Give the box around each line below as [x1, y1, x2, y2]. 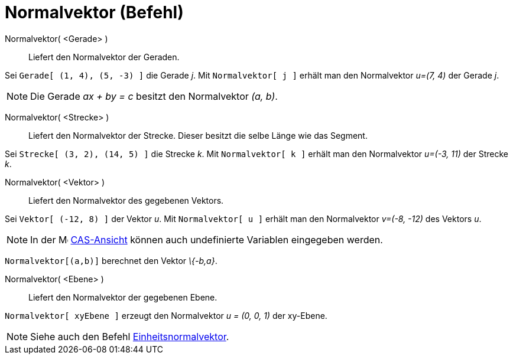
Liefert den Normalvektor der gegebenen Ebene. [28, 292, 217, 302]
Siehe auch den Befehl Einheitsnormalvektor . [30, 330, 229, 342]
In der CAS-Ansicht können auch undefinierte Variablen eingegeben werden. [30, 233, 383, 246]
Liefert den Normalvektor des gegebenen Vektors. [28, 195, 224, 205]
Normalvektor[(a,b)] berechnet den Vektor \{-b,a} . [5, 255, 217, 266]
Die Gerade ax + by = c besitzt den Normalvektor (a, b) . [30, 90, 278, 102]
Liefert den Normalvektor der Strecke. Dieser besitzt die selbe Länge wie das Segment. [28, 130, 368, 141]
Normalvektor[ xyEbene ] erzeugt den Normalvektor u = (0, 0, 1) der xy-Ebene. [5, 310, 327, 321]
